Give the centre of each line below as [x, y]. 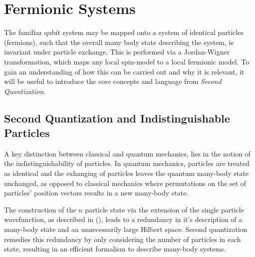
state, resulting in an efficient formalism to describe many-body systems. [115, 249]
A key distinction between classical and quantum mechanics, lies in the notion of [127, 153]
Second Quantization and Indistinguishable [117, 118]
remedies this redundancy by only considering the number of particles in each [123, 239]
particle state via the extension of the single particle [164, 209]
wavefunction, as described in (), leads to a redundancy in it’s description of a [123, 219]
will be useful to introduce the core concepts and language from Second [113, 81]
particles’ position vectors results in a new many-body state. [96, 193]
